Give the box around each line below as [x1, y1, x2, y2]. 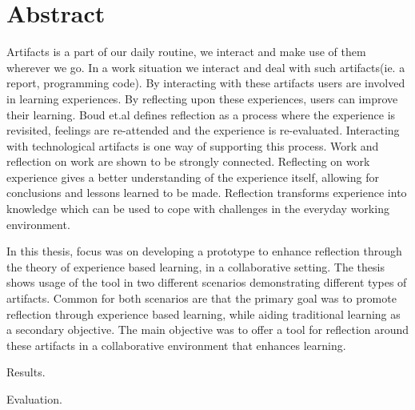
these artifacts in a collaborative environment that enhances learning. [6, 336, 346, 353]
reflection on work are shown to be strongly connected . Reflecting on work [6, 153, 370, 170]
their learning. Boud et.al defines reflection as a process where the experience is [6, 106, 396, 123]
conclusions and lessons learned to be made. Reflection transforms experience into [6, 184, 407, 201]
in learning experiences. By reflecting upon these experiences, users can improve [6, 90, 398, 107]
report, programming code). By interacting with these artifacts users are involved [6, 74, 405, 91]
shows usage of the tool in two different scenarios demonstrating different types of [6, 274, 407, 291]
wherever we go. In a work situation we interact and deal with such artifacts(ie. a [6, 58, 405, 75]
